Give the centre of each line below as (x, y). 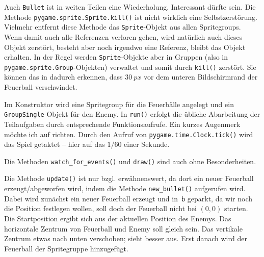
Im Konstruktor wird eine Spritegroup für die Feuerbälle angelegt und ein (119, 104)
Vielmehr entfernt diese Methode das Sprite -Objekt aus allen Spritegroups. (123, 27)
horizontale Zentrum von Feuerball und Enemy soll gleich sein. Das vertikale (124, 228)
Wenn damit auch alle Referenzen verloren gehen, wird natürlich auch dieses (123, 36)
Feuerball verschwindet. (41, 87)
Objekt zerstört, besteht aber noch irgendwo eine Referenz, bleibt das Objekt (125, 47)
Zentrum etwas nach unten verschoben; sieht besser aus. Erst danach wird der (126, 238)
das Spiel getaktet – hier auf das (55, 144)
